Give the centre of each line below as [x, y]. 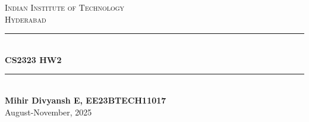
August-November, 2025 [48, 112]
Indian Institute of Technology [65, 7]
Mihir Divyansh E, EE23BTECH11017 [86, 100]
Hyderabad [26, 19]
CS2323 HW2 [33, 59]
